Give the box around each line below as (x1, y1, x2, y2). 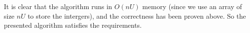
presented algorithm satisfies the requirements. (4, 20, 142, 30)
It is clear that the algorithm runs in (4, 1, 112, 11)
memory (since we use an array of (142, 1, 242, 11)
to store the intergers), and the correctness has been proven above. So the (28, 11, 246, 21)
